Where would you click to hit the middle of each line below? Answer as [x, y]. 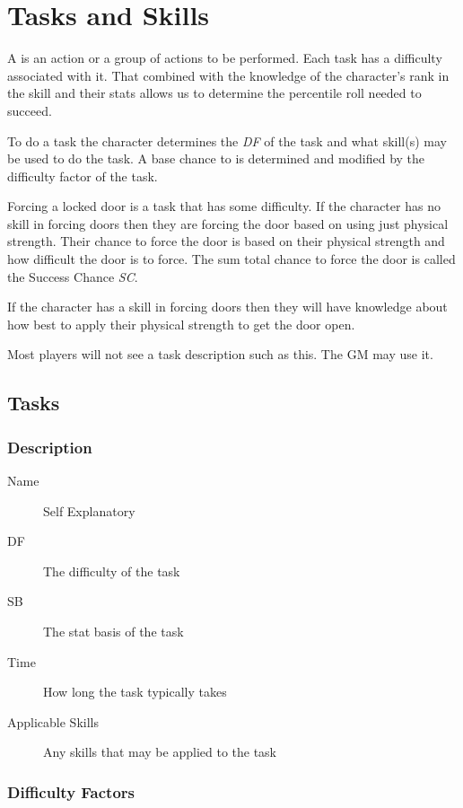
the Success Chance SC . [73, 276]
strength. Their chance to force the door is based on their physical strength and [226, 241]
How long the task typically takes [135, 692]
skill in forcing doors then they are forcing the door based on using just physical [228, 223]
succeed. [30, 110]
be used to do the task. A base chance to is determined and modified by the [216, 158]
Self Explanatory [89, 510]
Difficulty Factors [71, 791]
